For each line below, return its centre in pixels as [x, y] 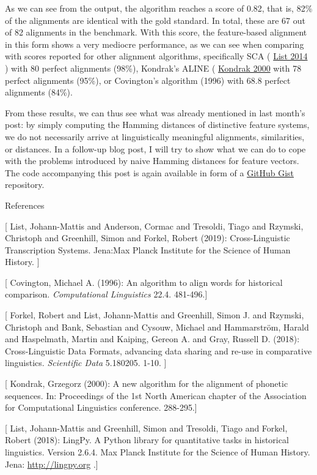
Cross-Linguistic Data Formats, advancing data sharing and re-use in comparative [158, 350]
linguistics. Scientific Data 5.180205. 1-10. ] [86, 363]
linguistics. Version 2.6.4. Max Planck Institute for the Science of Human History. [158, 452]
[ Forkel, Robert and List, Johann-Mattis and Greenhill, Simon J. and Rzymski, [155, 315]
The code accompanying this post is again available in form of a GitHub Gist [150, 172]
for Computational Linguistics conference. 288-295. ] [101, 407]
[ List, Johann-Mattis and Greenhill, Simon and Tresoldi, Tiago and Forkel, [146, 428]
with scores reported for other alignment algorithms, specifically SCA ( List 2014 [156, 56]
